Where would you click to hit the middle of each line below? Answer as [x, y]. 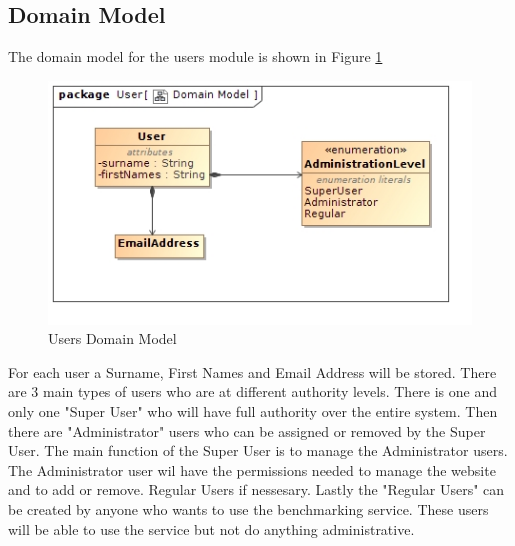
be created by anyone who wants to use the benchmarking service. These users [248, 509]
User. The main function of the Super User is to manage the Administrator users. [258, 450]
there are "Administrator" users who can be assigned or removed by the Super [247, 430]
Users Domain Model [112, 338]
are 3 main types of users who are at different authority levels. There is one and [253, 391]
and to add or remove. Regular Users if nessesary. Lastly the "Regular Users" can [256, 489]
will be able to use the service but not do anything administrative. [211, 528]
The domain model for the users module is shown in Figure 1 [195, 56]
